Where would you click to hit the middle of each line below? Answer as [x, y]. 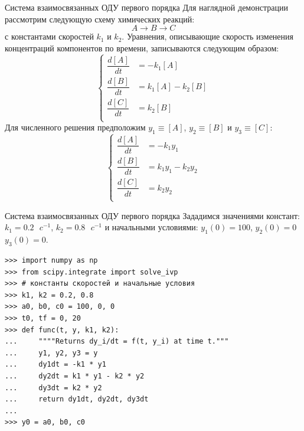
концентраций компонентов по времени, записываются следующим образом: [142, 48]
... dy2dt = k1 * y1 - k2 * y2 [75, 376]
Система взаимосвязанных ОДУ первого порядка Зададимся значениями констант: [152, 215]
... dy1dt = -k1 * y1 [55, 365]
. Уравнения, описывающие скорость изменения [207, 36]
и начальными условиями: [151, 227]
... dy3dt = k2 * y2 [53, 388]
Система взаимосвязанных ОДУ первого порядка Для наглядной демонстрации [146, 7]
